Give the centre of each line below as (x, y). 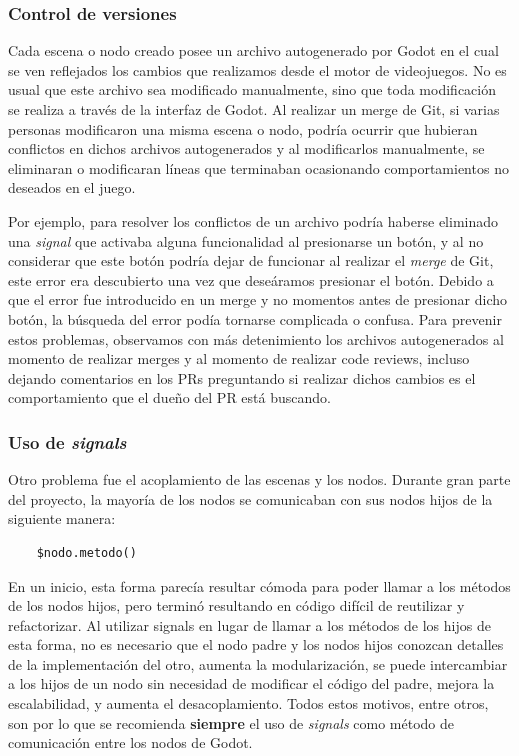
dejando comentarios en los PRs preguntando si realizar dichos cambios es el (242, 377)
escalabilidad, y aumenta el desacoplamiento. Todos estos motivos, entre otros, (248, 703)
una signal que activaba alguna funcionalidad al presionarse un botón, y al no (246, 240)
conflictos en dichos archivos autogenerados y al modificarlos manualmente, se (246, 148)
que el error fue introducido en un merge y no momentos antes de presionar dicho (258, 299)
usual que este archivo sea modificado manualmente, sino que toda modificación (252, 89)
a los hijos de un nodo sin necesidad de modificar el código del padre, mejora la (251, 683)
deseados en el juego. (72, 187)
